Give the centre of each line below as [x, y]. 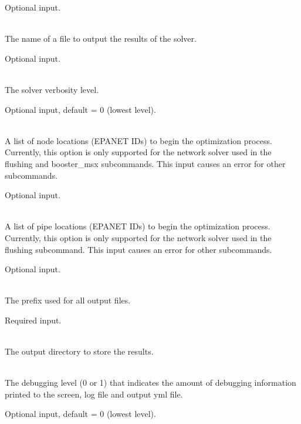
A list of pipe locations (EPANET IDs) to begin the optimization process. [138, 226]
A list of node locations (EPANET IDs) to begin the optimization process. [138, 140]
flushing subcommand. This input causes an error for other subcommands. [138, 249]
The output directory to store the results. [79, 351]
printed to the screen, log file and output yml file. [94, 394]
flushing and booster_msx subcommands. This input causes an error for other [145, 163]
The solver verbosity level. [52, 89]
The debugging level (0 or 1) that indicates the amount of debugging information [150, 383]
